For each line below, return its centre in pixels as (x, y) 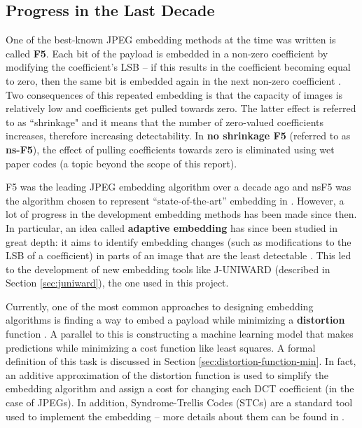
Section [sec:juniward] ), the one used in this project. (117, 283)
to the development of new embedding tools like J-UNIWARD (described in (168, 269)
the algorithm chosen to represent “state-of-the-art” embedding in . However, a (175, 200)
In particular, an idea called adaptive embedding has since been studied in (172, 227)
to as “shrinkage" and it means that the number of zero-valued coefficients (165, 122)
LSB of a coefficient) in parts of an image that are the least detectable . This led (179, 255)
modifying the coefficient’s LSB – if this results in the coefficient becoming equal (178, 67)
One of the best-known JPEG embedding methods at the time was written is (171, 40)
